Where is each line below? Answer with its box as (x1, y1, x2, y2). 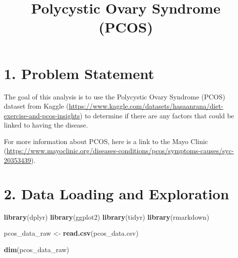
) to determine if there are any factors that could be (80, 110, 234, 120)
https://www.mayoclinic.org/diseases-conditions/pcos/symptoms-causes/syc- (6, 145, 234, 156)
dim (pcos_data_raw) (4, 244, 70, 254)
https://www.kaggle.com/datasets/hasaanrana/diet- (69, 101, 223, 111)
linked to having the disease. (4, 120, 88, 130)
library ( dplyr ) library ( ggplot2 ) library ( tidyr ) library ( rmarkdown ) (4, 211, 209, 222)
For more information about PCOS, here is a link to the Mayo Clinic (4, 136, 208, 146)
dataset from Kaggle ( (4, 101, 69, 111)
